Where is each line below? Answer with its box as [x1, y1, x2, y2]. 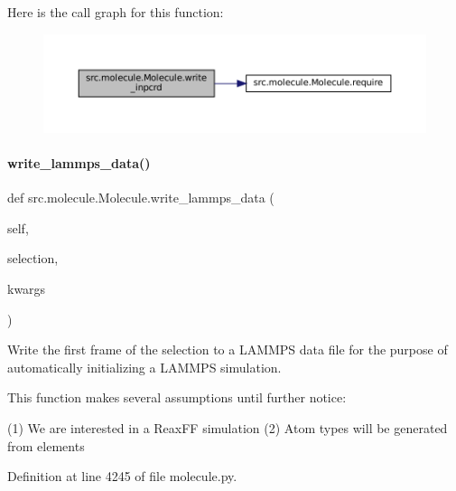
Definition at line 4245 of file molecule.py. [7, 467, 237, 486]
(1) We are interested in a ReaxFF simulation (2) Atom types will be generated [7, 419, 448, 438]
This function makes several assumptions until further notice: [7, 388, 347, 407]
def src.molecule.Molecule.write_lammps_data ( [7, 188, 275, 207]
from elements [7, 436, 85, 455]
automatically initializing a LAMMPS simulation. [7, 357, 282, 376]
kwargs [7, 279, 46, 298]
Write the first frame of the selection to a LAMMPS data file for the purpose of [7, 340, 448, 359]
